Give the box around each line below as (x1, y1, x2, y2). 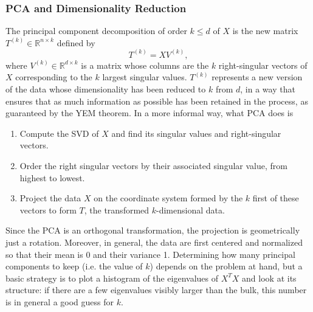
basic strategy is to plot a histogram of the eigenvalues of (5, 271, 219, 284)
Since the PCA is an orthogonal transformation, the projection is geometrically (5, 224, 300, 237)
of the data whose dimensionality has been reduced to (5, 83, 206, 95)
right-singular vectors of (218, 58, 308, 71)
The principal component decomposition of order (5, 24, 187, 37)
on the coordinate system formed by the (94, 192, 243, 204)
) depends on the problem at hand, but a (150, 260, 303, 272)
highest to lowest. (19, 171, 85, 184)
